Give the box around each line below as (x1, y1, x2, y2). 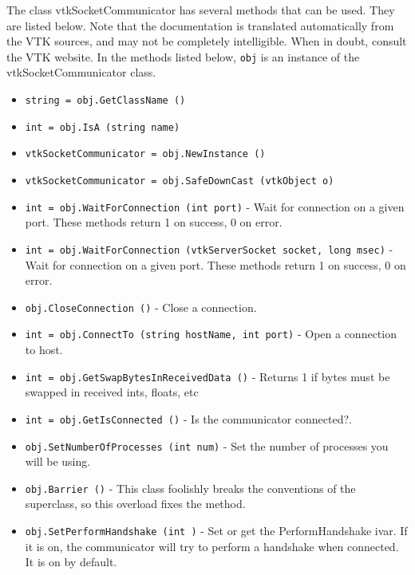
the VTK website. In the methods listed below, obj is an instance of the (6, 48, 360, 65)
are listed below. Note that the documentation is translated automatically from (6, 17, 394, 33)
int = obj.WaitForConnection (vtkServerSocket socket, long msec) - (25, 240, 393, 257)
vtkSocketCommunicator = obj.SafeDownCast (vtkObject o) (25, 175, 334, 187)
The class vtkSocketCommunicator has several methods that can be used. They (6, 2, 395, 18)
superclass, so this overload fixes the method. (25, 495, 246, 512)
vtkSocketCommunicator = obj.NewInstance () (25, 148, 266, 160)
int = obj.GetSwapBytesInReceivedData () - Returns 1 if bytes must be (25, 368, 390, 384)
